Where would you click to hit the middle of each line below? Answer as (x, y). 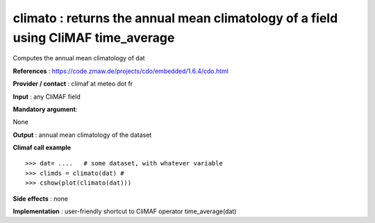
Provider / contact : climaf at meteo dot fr (73, 84)
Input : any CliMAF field (47, 97)
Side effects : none (41, 199)
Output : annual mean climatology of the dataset (82, 135)
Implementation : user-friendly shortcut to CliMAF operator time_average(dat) (125, 211)
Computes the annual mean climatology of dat (79, 58)
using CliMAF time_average (94, 38)
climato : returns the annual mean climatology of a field (175, 18)
